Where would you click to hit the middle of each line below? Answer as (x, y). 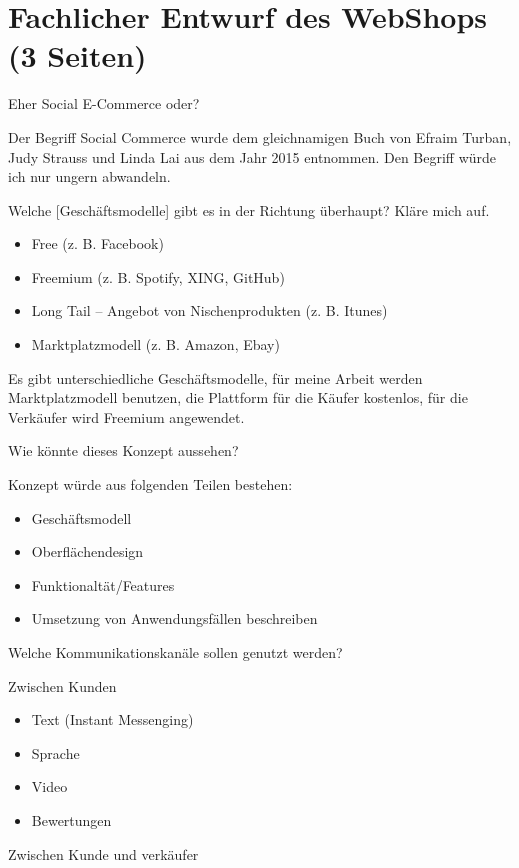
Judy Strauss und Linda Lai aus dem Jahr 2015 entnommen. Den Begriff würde (252, 156)
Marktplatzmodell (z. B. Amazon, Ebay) (155, 344)
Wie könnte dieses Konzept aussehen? (123, 450)
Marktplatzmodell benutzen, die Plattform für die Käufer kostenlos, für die (238, 397)
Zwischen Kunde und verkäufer (103, 853)
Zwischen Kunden (62, 685)
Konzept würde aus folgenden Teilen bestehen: (150, 484)
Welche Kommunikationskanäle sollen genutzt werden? (175, 652)
